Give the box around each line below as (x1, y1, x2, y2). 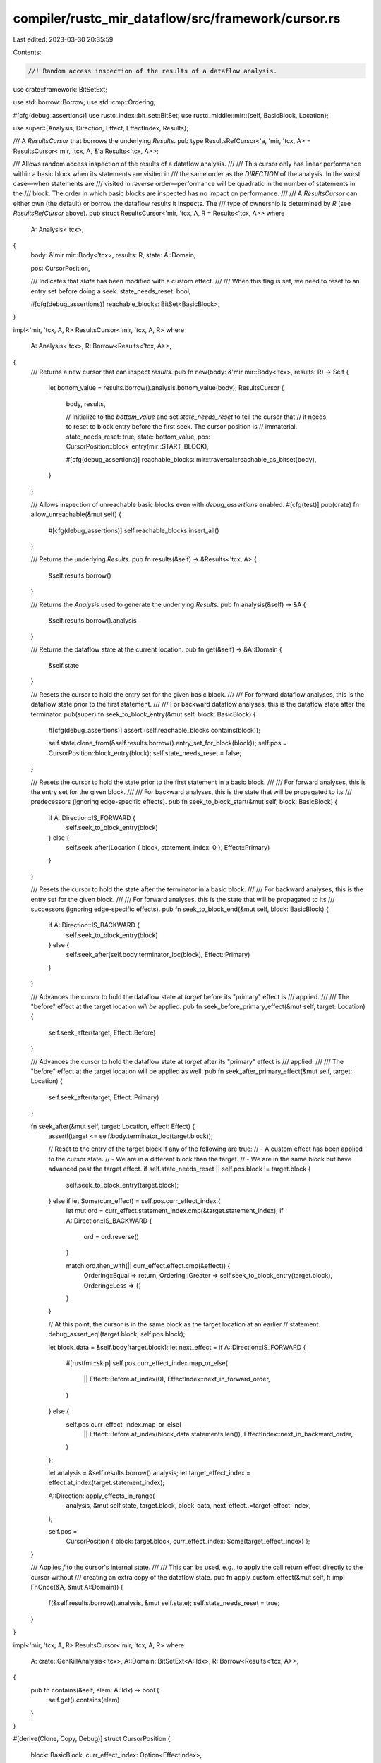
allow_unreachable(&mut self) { (30, 510, 121, 518)
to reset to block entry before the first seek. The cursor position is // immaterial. (66, 422, 298, 431)
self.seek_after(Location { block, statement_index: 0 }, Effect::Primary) (66, 843, 270, 851)
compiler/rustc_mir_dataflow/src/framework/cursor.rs (13, 11, 341, 26)
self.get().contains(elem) (48, 1696, 120, 1704)
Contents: (13, 48, 42, 56)
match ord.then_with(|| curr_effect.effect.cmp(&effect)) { (66, 1261, 231, 1269)
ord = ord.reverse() (83, 1233, 139, 1241)
